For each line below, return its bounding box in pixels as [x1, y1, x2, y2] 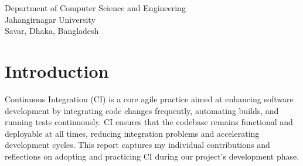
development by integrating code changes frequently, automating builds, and [5, 104, 279, 116]
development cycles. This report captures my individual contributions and [5, 139, 270, 151]
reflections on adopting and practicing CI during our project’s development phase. [5, 150, 299, 162]
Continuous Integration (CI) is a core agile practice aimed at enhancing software [5, 92, 294, 105]
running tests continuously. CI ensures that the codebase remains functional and [5, 116, 293, 128]
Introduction [5, 58, 109, 82]
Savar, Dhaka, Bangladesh [5, 25, 99, 37]
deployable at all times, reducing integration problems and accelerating [5, 127, 260, 139]
